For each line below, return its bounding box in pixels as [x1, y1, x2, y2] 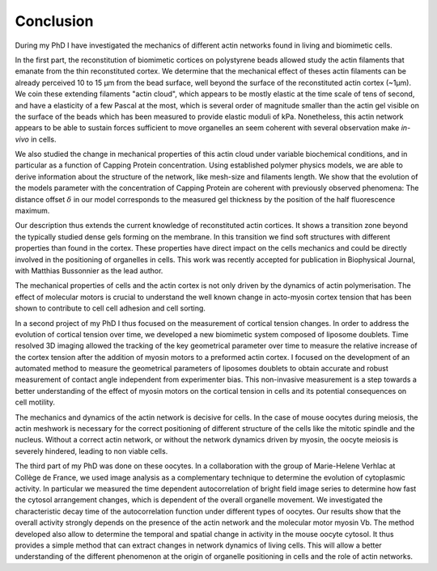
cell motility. [15, 397, 56, 408]
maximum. [15, 206, 50, 216]
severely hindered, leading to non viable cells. [15, 446, 168, 456]
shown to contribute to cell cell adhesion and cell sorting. [15, 303, 206, 313]
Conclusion [15, 12, 94, 30]
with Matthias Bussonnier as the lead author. [15, 265, 163, 275]
